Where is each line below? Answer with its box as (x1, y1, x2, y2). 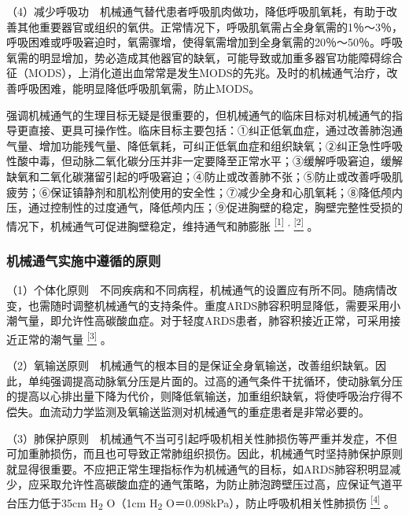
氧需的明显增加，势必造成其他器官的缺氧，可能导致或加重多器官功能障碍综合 (6, 49, 403, 65)
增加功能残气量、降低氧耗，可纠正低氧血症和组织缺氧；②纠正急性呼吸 (39, 137, 403, 153)
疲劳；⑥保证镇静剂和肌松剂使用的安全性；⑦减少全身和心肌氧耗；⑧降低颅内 (6, 183, 403, 200)
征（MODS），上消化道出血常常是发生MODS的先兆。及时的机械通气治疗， (6, 64, 387, 81)
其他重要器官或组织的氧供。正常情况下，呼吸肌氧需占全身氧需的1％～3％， (17, 18, 403, 35)
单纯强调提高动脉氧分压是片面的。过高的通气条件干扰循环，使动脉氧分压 (28, 372, 403, 389)
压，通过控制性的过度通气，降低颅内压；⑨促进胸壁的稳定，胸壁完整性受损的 (6, 199, 403, 216)
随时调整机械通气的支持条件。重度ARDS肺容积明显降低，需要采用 (50, 297, 390, 313)
